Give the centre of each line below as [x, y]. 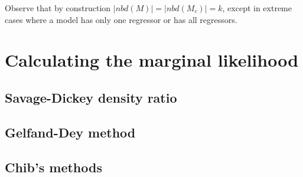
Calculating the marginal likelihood [152, 60]
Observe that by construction [58, 8]
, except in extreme [257, 8]
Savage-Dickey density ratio [91, 97]
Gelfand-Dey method [70, 132]
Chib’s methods [53, 167]
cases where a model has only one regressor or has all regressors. [121, 19]
